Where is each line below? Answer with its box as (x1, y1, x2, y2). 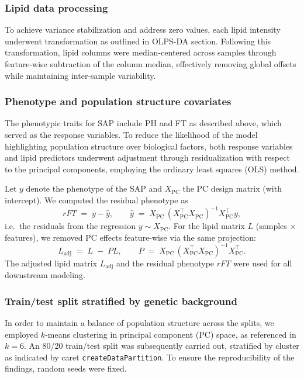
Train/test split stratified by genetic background (5, 293, 237, 308)
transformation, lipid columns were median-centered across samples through (5, 46, 277, 58)
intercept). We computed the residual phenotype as (5, 193, 188, 206)
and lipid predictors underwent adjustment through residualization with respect (5, 151, 290, 164)
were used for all (233, 256, 292, 269)
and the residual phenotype (116, 256, 215, 269)
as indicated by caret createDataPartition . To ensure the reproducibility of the (5, 351, 295, 363)
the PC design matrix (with (182, 182, 282, 195)
